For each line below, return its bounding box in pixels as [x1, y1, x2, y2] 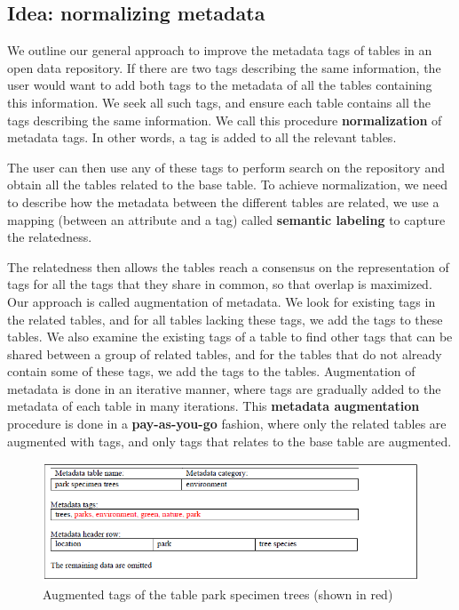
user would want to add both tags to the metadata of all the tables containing [7, 76, 432, 94]
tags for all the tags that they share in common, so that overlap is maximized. [7, 275, 432, 293]
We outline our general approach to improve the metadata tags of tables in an [7, 41, 432, 60]
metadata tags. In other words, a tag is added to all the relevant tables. [7, 128, 397, 147]
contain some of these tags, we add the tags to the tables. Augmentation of [7, 362, 415, 381]
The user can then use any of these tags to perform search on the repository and [7, 157, 445, 176]
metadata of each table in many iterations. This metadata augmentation [7, 397, 420, 415]
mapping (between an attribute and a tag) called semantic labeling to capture [7, 210, 446, 229]
